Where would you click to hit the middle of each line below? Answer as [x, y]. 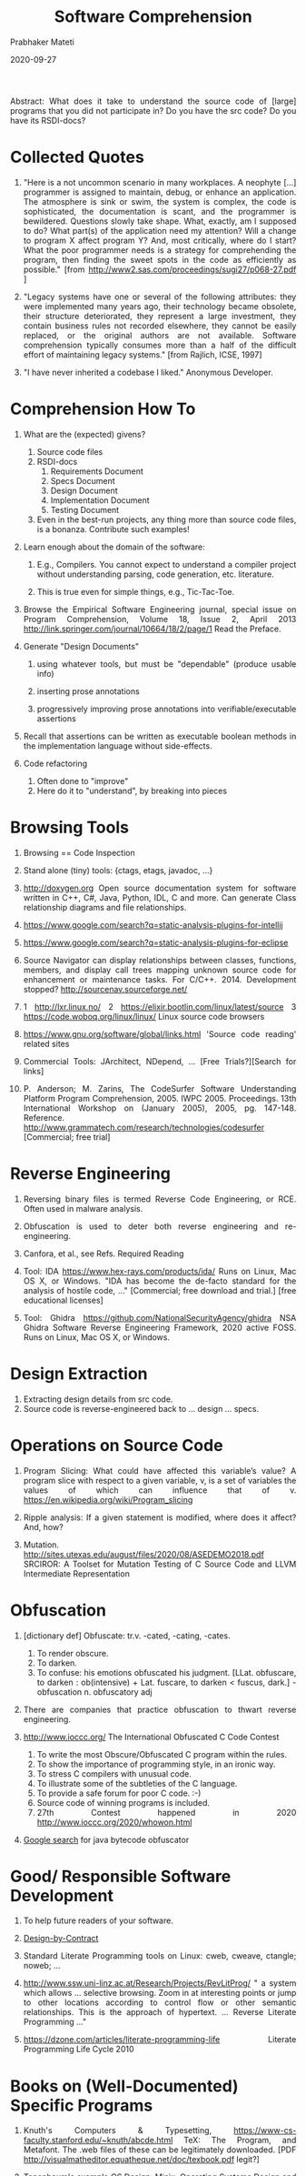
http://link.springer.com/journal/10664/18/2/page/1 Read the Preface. [152, 629]
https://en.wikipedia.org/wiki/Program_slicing [108, 1499]
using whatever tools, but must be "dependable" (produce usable [167, 664]
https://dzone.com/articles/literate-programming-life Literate [160, 2040]
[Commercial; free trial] [67, 1137]
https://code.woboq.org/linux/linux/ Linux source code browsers [144, 1016]
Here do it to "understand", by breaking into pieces [132, 791]
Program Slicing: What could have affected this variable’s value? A [160, 1470]
